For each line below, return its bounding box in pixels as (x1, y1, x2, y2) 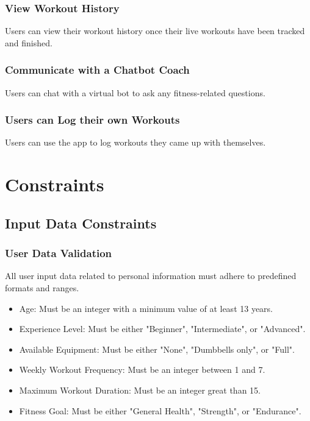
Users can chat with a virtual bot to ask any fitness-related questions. (5, 86, 265, 99)
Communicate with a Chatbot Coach (5, 62, 190, 77)
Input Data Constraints (5, 213, 157, 232)
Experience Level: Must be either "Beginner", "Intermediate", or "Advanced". (19, 322, 306, 335)
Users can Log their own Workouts (5, 112, 180, 127)
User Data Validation (5, 246, 112, 261)
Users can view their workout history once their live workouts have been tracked (5, 24, 305, 37)
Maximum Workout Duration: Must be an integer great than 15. (19, 383, 261, 396)
